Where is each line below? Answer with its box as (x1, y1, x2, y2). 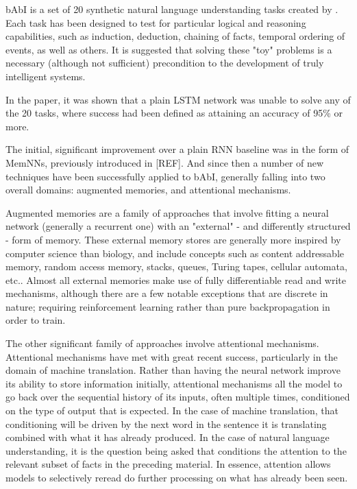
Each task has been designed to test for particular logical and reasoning (5, 15, 306, 29)
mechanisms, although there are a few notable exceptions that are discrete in (5, 286, 328, 300)
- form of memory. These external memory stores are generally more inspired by (5, 232, 341, 246)
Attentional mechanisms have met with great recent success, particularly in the (5, 349, 338, 363)
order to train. (5, 313, 66, 327)
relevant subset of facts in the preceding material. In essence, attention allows (5, 457, 331, 471)
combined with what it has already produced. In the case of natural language (5, 430, 330, 444)
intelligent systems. (5, 69, 86, 83)
